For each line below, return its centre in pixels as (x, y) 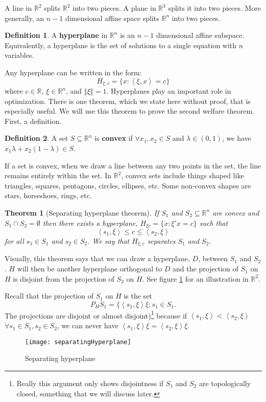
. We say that (108, 241)
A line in (18, 8)
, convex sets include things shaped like (183, 175)
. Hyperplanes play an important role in (169, 91)
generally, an (25, 18)
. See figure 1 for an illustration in (195, 278)
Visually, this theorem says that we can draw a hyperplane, (97, 258)
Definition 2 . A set (37, 138)
